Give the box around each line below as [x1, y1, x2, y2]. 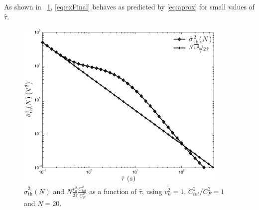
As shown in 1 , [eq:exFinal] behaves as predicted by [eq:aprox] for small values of [4, 1, 255, 11]
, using [141, 186, 162, 196]
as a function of [89, 186, 137, 196]
